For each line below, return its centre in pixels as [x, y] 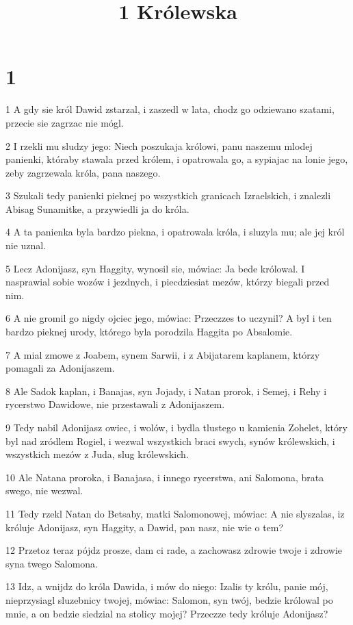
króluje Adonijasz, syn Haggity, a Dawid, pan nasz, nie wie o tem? [145, 527]
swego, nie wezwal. [44, 490]
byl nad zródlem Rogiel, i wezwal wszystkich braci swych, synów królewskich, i [170, 441]
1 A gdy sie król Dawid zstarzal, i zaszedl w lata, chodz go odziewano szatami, [170, 109]
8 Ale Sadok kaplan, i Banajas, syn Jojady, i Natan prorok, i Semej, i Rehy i [166, 391]
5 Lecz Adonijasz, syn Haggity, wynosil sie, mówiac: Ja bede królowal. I [155, 268]
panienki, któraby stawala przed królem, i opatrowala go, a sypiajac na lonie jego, [177, 159]
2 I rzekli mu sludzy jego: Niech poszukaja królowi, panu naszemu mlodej [159, 145]
